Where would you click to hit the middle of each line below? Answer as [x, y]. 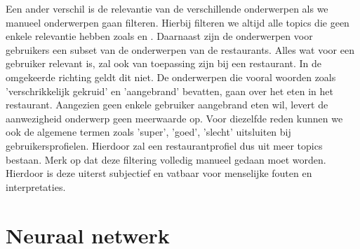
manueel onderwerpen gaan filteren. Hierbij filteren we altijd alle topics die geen [178, 22]
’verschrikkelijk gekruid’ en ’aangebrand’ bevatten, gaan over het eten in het [169, 91]
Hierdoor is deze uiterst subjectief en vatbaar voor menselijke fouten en [159, 173]
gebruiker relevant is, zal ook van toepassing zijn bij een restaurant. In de [164, 63]
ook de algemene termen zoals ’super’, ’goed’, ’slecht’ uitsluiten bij [148, 132]
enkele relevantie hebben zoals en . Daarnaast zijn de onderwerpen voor [159, 36]
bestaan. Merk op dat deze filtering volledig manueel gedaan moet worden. [166, 159]
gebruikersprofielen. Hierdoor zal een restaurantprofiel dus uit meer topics [164, 145]
